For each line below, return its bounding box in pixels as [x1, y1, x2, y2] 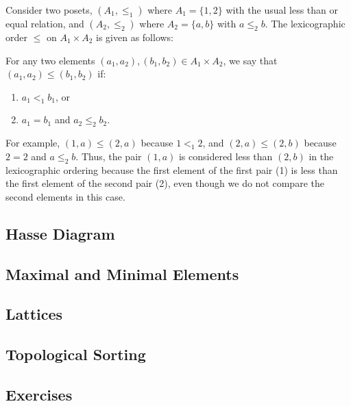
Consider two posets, [5, 3, 93, 16]
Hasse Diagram [5, 223, 115, 244]
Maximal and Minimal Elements [5, 263, 239, 284]
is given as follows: [96, 30, 173, 44]
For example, [5, 136, 60, 150]
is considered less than [178, 149, 273, 163]
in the [308, 149, 334, 163]
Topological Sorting [5, 344, 146, 365]
